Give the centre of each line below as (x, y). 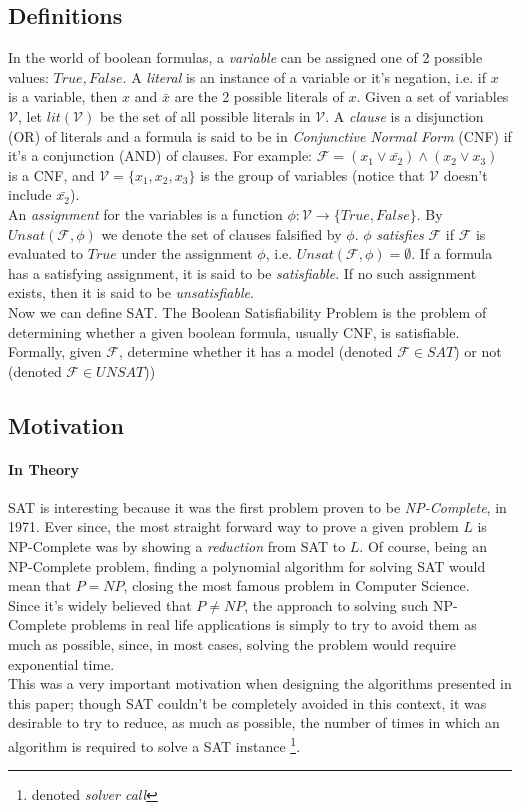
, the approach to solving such (336, 604)
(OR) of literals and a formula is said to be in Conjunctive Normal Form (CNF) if (260, 135)
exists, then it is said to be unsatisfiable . (131, 292)
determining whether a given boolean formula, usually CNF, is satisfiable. (234, 331)
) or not (478, 351)
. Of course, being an (423, 546)
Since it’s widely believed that (100, 604)
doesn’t (465, 174)
